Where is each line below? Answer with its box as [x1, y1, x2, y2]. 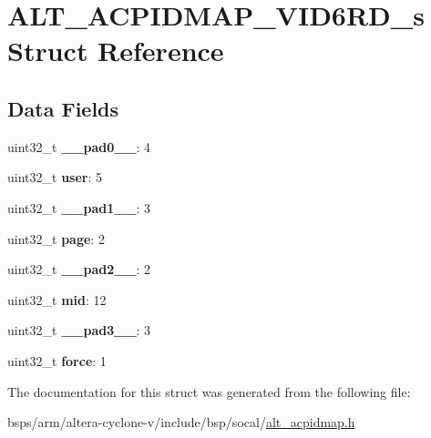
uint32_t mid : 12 [7, 290, 107, 309]
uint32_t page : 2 [7, 229, 105, 248]
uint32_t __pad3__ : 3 [7, 321, 151, 340]
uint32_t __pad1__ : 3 [7, 198, 151, 217]
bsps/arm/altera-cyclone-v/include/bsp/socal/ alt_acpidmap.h [7, 413, 355, 432]
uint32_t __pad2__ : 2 [7, 260, 151, 279]
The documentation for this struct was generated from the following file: [7, 382, 411, 401]
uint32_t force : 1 [7, 351, 107, 370]
